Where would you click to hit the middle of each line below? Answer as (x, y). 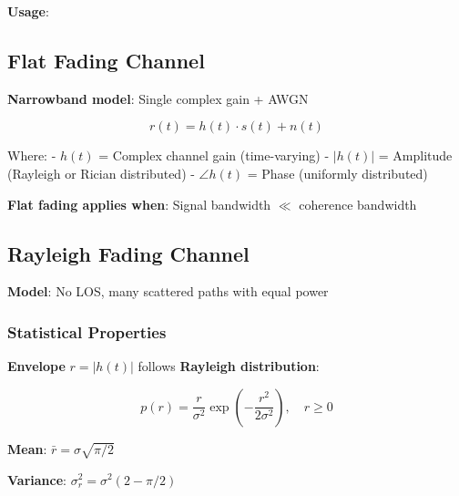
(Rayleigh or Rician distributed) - (101, 173)
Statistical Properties (87, 331)
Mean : (27, 448)
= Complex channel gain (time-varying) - (214, 155)
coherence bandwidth (358, 204)
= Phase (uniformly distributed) (337, 173)
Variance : (37, 479)
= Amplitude (415, 155)
